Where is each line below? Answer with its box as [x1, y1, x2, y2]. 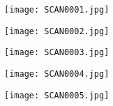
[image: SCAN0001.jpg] [4, 5, 110, 15]
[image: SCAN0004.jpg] [4, 68, 110, 79]
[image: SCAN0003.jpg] [4, 47, 110, 58]
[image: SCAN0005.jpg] [4, 90, 110, 100]
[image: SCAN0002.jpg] [4, 26, 110, 36]
